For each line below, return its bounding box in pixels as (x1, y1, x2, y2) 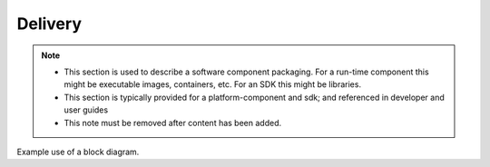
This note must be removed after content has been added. (64, 117, 281, 128)
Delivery (16, 14, 82, 34)
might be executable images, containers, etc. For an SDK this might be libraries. (64, 79, 362, 90)
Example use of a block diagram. (16, 146, 140, 157)
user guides (64, 104, 109, 115)
